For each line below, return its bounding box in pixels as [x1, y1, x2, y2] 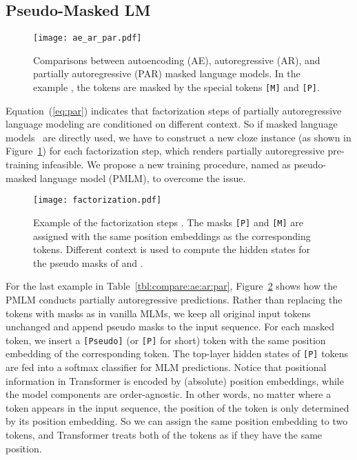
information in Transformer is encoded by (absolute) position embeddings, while [6, 373, 344, 388]
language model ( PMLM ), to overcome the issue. [39, 170, 246, 185]
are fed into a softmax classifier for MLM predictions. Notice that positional [6, 360, 327, 374]
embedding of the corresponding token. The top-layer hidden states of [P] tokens [6, 346, 349, 361]
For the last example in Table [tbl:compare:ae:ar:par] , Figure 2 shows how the [6, 279, 338, 293]
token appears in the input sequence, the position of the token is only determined [6, 400, 349, 414]
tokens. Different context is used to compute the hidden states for [33, 242, 310, 257]
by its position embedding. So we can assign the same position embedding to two [6, 414, 348, 428]
